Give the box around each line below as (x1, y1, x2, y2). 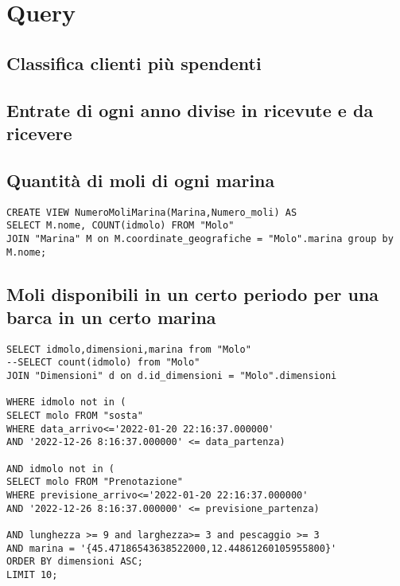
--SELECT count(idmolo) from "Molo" (6, 357, 200, 369)
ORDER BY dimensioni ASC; (6, 556, 143, 568)
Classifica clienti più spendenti (6, 50, 262, 75)
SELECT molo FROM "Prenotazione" (6, 476, 183, 488)
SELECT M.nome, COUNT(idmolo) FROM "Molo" (6, 220, 235, 232)
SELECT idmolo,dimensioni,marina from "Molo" (6, 343, 251, 355)
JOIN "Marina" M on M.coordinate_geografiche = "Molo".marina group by (6, 232, 394, 244)
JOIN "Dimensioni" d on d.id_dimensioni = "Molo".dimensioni (6, 370, 337, 382)
